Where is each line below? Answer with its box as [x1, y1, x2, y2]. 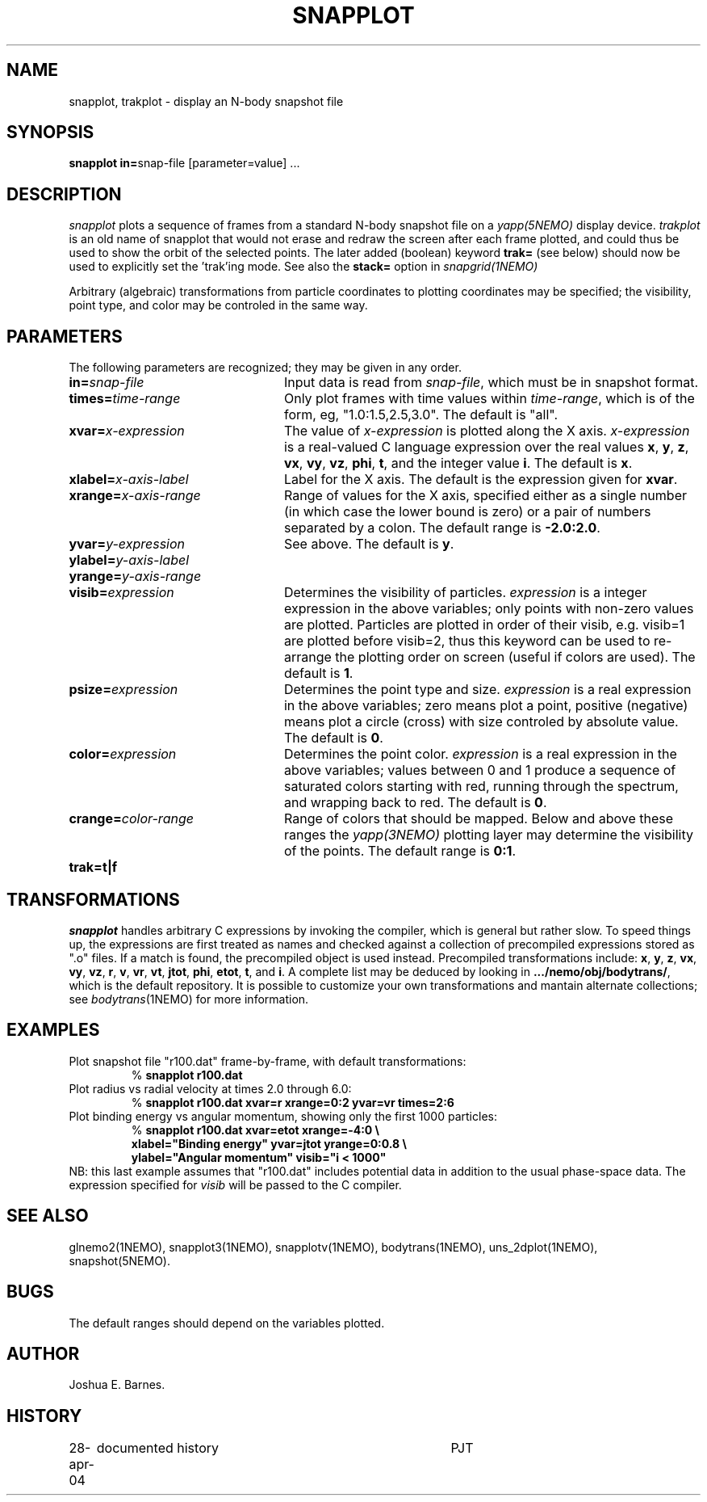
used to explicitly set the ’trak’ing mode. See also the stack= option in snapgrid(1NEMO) [69, 259, 538, 274]
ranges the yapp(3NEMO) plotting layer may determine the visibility [283, 827, 693, 844]
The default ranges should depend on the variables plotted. [69, 1315, 385, 1330]
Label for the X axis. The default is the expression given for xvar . [283, 471, 678, 488]
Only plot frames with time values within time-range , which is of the [283, 390, 695, 407]
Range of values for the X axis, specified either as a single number [283, 487, 687, 504]
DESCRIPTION [6, 183, 122, 204]
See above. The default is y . [283, 536, 454, 553]
